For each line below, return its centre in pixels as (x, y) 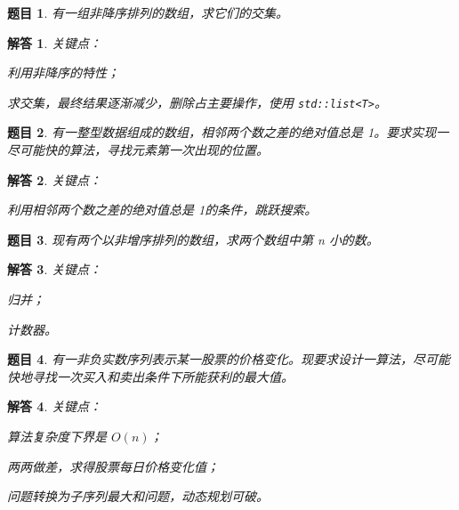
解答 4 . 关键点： (54, 406)
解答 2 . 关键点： (54, 179)
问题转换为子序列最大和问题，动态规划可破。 (138, 496)
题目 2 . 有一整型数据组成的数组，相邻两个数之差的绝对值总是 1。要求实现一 (228, 132)
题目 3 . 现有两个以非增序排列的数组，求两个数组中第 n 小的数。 (193, 239)
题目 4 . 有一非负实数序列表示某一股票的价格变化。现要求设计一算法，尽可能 (229, 359)
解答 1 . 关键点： (54, 42)
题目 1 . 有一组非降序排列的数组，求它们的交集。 (148, 12)
